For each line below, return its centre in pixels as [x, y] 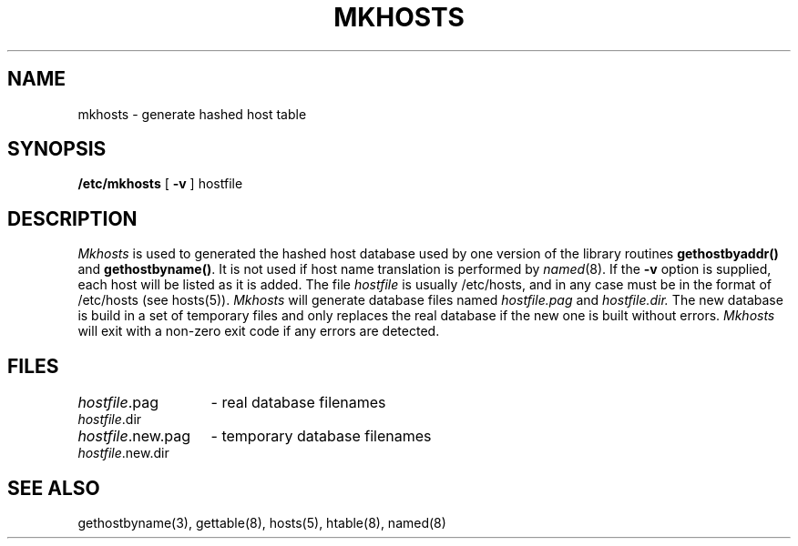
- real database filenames [298, 403]
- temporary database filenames [321, 436]
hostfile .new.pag [134, 436]
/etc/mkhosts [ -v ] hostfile [160, 184]
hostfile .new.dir [123, 453]
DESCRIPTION [72, 218]
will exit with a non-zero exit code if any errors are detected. [259, 331]
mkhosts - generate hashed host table [192, 114]
